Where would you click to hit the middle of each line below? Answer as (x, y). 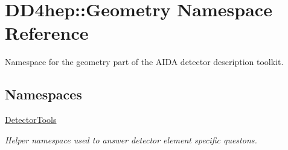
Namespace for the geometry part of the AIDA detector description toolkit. (144, 62)
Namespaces (43, 94)
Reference (47, 33)
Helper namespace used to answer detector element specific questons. (131, 139)
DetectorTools (31, 120)
